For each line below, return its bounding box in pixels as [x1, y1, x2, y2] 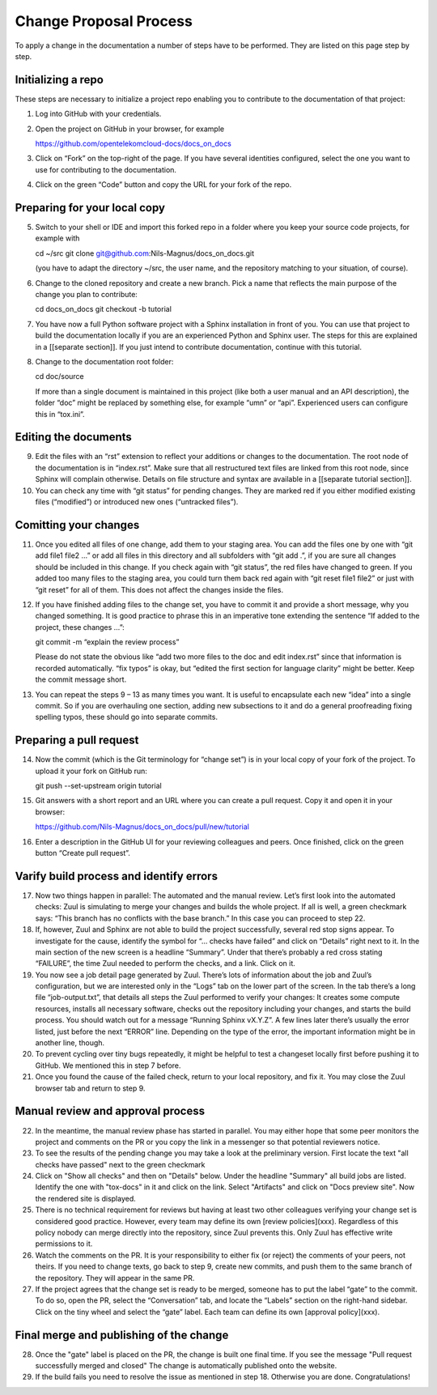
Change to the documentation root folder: [35, 357, 174, 366]
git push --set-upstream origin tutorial [35, 781, 162, 791]
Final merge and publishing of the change [15, 1328, 229, 1342]
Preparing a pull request [15, 734, 139, 747]
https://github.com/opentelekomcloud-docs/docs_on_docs [35, 138, 232, 149]
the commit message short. [35, 674, 127, 684]
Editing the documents [15, 430, 133, 444]
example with [35, 233, 80, 243]
